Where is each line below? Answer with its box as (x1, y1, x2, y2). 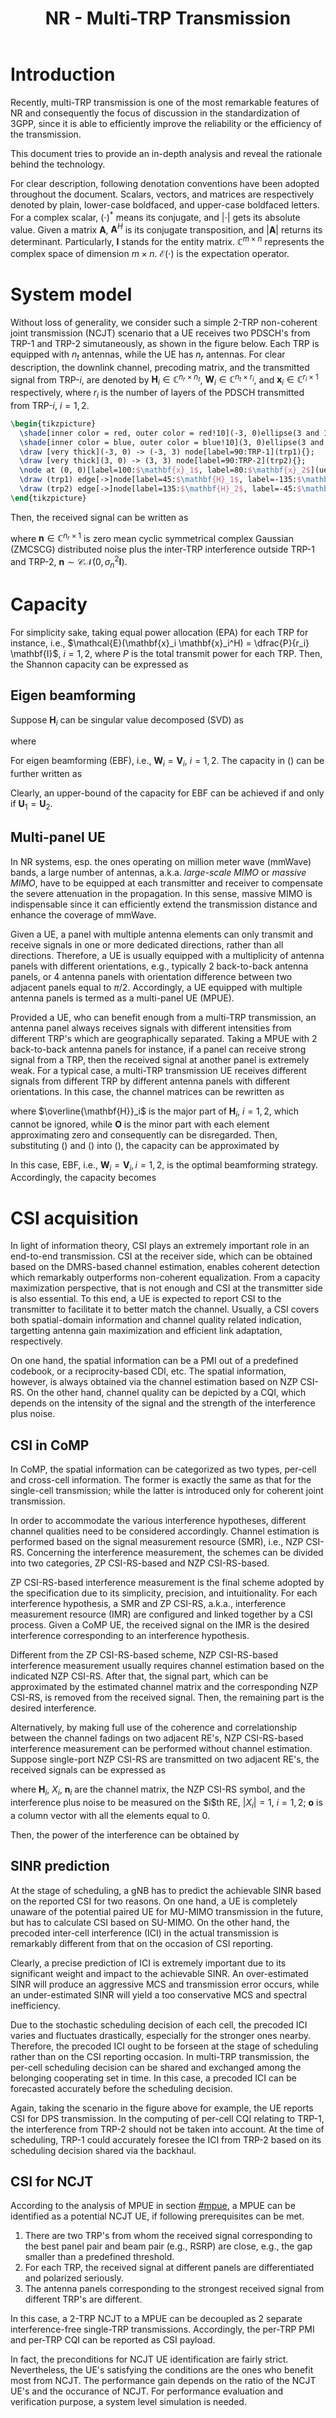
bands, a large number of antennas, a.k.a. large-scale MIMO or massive (10, 866, 307, 878)
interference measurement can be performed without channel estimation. (10, 1743, 313, 1755)
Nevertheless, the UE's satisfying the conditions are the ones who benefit (10, 2364, 314, 2376)
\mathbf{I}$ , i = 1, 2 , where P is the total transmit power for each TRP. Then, (10, 647, 323, 659)
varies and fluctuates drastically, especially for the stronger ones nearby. (10, 2029, 312, 2041)
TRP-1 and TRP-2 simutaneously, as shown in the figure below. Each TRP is (10, 337, 320, 349)
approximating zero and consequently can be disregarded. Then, (10, 1128, 278, 1141)
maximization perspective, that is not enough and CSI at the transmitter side (10, 1282, 323, 1294)
